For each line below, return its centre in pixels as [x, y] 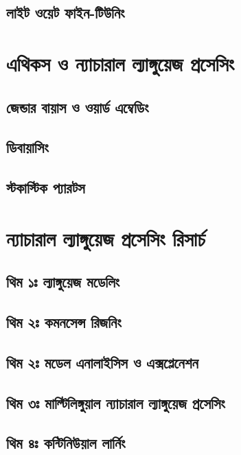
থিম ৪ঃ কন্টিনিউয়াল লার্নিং [66, 443]
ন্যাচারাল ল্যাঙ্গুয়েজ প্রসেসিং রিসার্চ [106, 238]
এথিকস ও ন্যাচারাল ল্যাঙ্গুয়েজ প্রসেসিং [120, 63]
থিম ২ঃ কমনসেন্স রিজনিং [64, 322]
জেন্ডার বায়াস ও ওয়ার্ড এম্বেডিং [78, 107]
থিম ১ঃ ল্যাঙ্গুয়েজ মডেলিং [63, 282]
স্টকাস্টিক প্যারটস [46, 188]
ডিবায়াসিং [27, 147]
